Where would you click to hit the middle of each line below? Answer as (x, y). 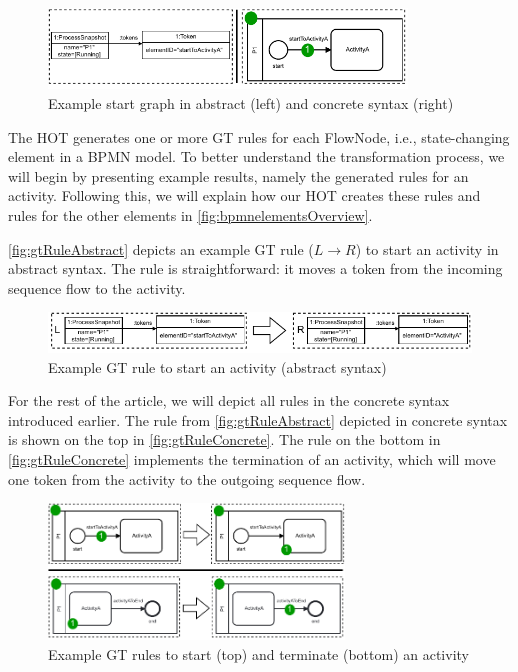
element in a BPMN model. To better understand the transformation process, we (256, 156)
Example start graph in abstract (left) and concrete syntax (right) (251, 103)
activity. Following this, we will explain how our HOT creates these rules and (244, 195)
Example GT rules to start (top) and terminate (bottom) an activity (258, 653)
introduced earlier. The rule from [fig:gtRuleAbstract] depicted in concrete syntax (258, 419)
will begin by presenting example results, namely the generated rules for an (238, 175)
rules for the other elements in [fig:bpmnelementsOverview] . (190, 215)
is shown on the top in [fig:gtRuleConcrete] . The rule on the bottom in (224, 439)
